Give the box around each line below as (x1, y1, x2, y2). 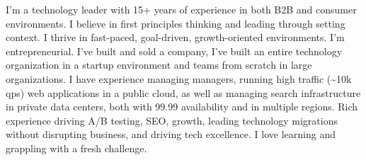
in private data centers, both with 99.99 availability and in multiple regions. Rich (6, 99, 358, 114)
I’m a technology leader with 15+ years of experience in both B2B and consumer (6, 2, 357, 16)
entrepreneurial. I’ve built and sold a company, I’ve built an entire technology (6, 43, 343, 58)
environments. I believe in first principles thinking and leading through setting (6, 16, 345, 30)
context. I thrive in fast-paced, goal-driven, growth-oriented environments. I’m (6, 30, 345, 45)
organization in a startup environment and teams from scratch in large (6, 57, 312, 72)
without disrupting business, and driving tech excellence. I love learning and (6, 127, 336, 142)
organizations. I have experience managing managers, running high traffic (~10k (6, 71, 352, 86)
